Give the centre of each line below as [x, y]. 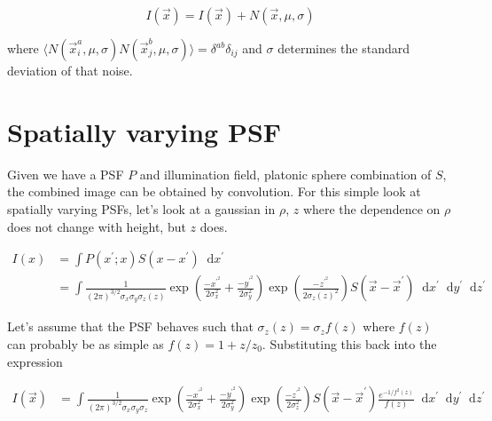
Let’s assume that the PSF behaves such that [130, 326]
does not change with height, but [97, 226]
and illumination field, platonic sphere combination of [285, 174]
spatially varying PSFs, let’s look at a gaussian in [141, 208]
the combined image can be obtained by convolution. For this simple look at [214, 191]
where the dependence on [371, 208]
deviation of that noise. [70, 70]
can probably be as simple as [86, 343]
